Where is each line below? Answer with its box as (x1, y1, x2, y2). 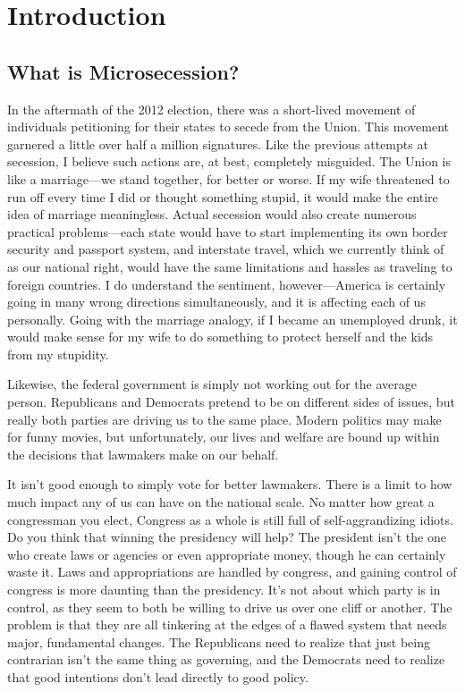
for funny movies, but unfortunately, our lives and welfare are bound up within (7, 427, 440, 446)
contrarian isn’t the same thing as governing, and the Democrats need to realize (7, 650, 445, 669)
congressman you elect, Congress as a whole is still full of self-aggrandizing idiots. (7, 510, 453, 528)
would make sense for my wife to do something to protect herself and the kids (7, 327, 434, 346)
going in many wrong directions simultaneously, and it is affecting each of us (7, 292, 426, 311)
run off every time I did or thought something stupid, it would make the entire (7, 187, 438, 206)
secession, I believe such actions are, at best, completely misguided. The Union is (7, 152, 452, 171)
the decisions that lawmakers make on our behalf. (7, 444, 279, 463)
